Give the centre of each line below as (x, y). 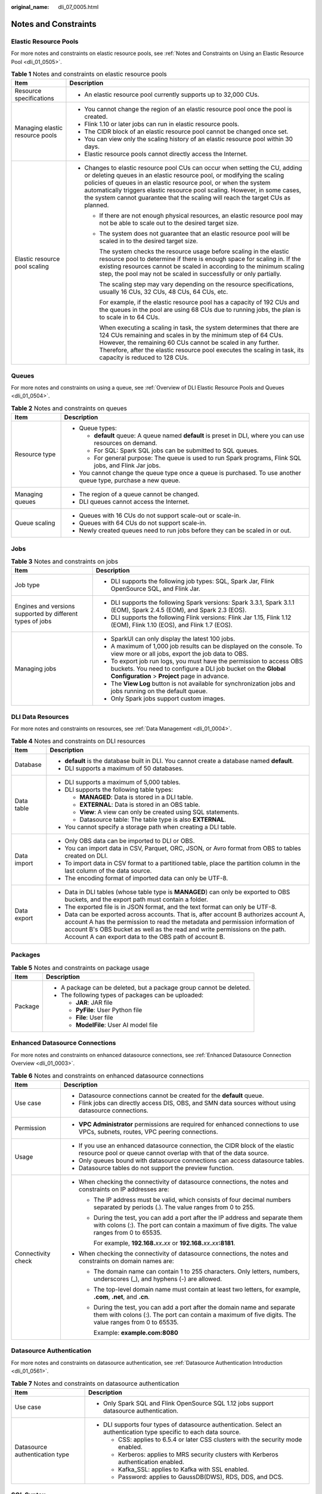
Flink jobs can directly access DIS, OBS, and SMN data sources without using (187, 1103)
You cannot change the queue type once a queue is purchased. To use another (190, 473)
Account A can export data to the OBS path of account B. (145, 936)
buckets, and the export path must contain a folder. (137, 899)
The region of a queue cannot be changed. (139, 494)
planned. (97, 205)
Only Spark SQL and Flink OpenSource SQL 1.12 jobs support (188, 1403)
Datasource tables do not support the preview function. (156, 1168)
